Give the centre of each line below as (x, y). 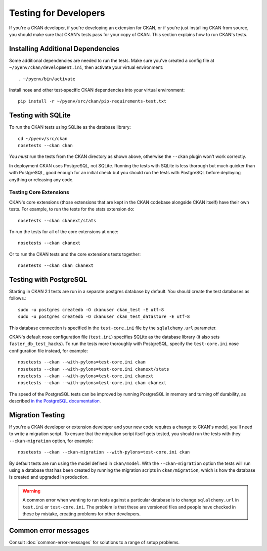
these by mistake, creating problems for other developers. (82, 514)
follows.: (18, 298)
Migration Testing (37, 415)
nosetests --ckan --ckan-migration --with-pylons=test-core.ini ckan (104, 452)
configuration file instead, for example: (49, 351)
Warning (31, 491)
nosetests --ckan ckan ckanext (56, 266)
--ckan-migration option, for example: (51, 441)
